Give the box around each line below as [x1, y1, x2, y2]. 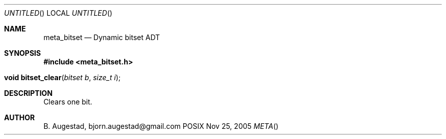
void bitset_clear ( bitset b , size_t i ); [4, 73, 121, 82]
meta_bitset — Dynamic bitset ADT [43, 33, 160, 42]
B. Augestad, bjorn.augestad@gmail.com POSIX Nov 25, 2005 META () [43, 122, 278, 130]
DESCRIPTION [4, 89, 53, 97]
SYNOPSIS [4, 49, 41, 57]
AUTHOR [4, 113, 35, 122]
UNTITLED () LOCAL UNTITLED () [4, 9, 113, 17]
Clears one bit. [43, 97, 93, 106]
